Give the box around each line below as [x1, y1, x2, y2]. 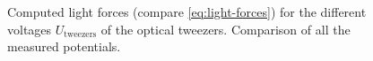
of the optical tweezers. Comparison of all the [100, 19, 351, 38]
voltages [7, 19, 52, 38]
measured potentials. [7, 37, 121, 56]
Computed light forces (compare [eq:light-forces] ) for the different [7, 3, 367, 20]
